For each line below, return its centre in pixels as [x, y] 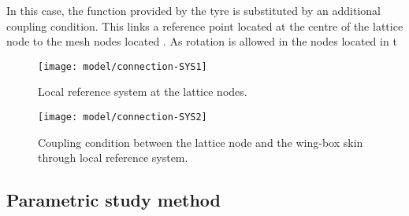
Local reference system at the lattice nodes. [143, 92]
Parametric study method [113, 200]
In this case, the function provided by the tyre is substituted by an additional [193, 10]
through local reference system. [113, 157]
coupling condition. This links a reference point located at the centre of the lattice [205, 26]
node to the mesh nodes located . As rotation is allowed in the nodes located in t [202, 41]
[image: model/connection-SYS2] [123, 117]
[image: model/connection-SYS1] [123, 66]
